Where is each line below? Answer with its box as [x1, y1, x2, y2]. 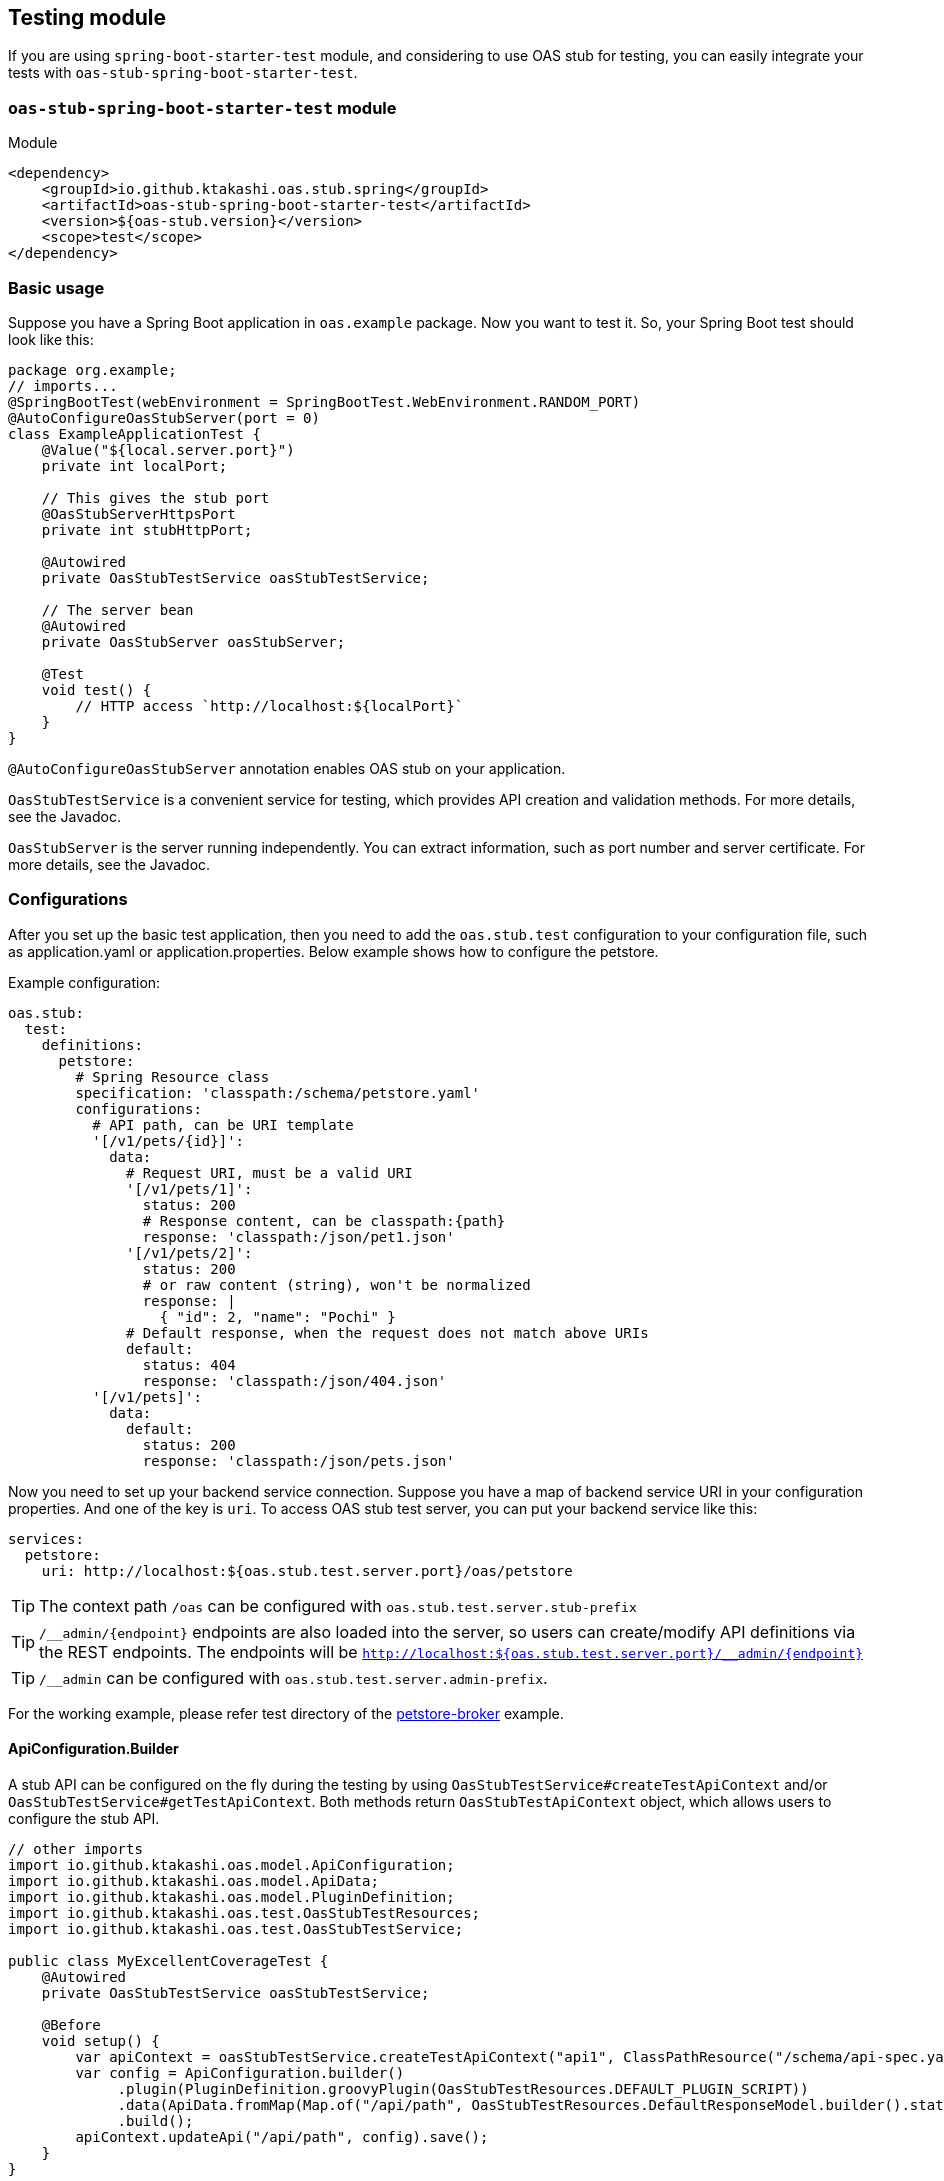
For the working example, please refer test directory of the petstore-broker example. [8, 1704, 564, 1722]
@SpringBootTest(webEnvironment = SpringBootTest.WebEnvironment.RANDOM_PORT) [8, 393, 641, 410]
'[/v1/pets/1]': [126, 1180, 253, 1197]
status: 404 [142, 1356, 236, 1373]
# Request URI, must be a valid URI [126, 1164, 413, 1181]
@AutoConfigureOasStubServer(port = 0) [8, 409, 320, 426]
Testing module [8, 5, 166, 30]
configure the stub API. [8, 1809, 160, 1827]
